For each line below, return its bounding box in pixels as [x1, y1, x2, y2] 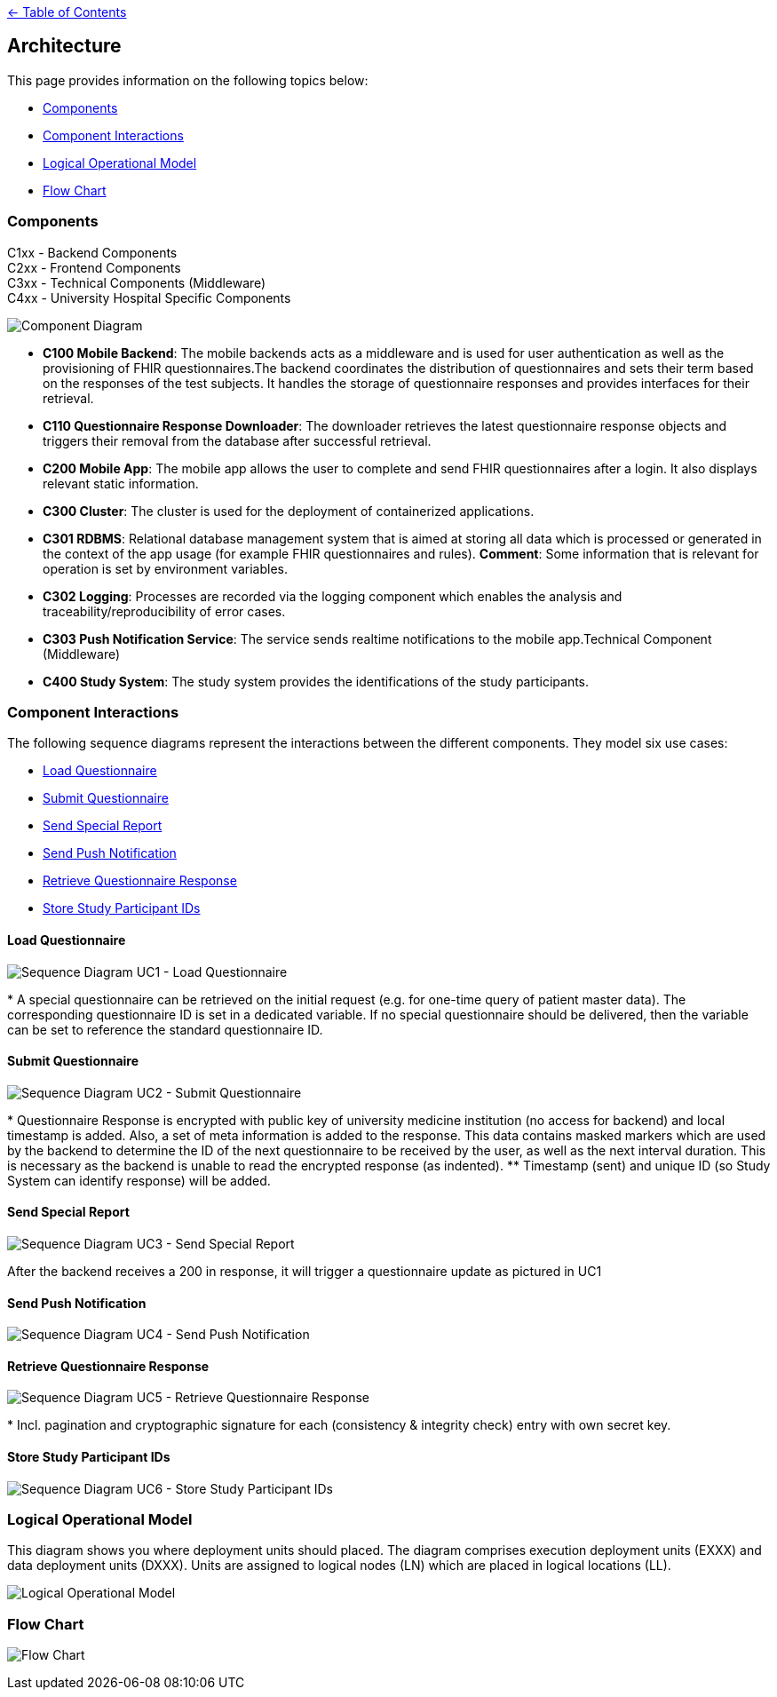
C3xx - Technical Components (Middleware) [7, 274, 266, 290]
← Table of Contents [7, 4, 127, 20]
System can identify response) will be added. [7, 1172, 271, 1188]
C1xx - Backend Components [7, 244, 178, 260]
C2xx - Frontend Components [7, 259, 181, 275]
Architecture [7, 35, 122, 58]
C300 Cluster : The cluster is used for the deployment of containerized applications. [43, 503, 535, 519]
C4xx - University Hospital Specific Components [7, 289, 291, 305]
